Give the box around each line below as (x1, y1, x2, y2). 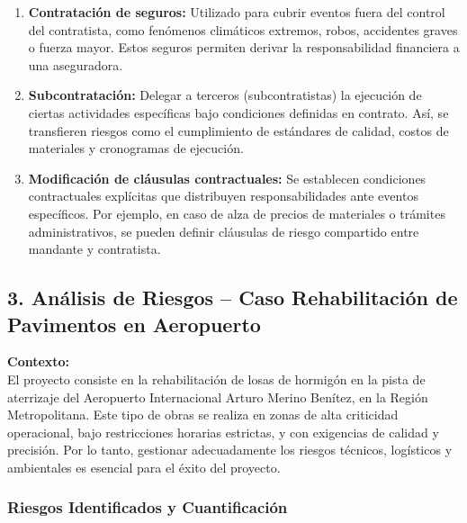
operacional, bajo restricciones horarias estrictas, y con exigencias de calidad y (7, 422, 439, 441)
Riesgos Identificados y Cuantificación (7, 496, 288, 518)
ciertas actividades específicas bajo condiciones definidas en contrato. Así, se (28, 103, 449, 122)
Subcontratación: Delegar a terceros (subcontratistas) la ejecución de (28, 86, 422, 104)
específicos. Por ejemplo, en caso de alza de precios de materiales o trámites (28, 203, 445, 222)
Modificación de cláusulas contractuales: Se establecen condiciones (28, 168, 427, 187)
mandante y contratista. (28, 239, 161, 258)
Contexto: (7, 352, 70, 371)
